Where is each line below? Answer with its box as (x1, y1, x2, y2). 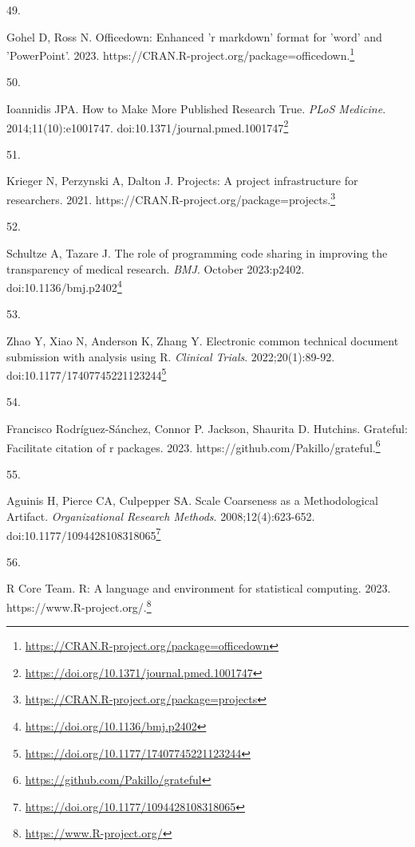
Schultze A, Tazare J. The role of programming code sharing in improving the (6, 244, 388, 261)
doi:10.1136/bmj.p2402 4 (6, 277, 122, 295)
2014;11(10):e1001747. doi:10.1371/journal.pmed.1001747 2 (6, 116, 289, 136)
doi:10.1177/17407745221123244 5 (6, 364, 167, 383)
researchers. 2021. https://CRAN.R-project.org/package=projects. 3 (6, 189, 335, 207)
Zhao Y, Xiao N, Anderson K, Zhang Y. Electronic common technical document (6, 332, 399, 349)
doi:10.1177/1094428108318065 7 (6, 524, 161, 543)
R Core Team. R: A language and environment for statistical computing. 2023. (6, 580, 391, 597)
